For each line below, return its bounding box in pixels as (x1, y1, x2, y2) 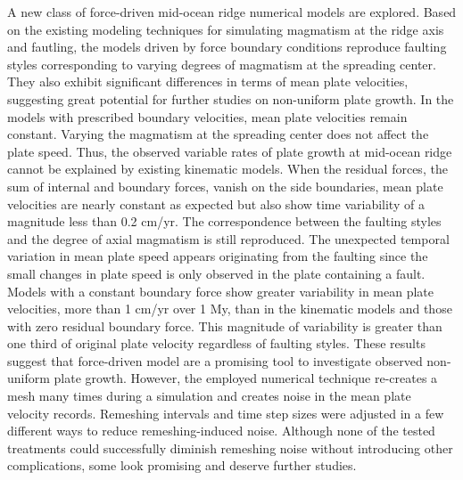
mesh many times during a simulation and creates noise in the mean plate (7, 386, 411, 405)
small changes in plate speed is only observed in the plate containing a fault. (7, 264, 426, 282)
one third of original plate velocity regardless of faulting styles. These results (7, 334, 426, 353)
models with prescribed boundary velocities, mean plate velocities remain (7, 107, 408, 126)
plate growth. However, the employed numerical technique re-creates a (54, 369, 438, 387)
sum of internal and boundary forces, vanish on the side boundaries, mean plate (7, 176, 443, 195)
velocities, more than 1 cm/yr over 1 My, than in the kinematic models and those (7, 299, 452, 318)
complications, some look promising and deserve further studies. (7, 456, 357, 475)
